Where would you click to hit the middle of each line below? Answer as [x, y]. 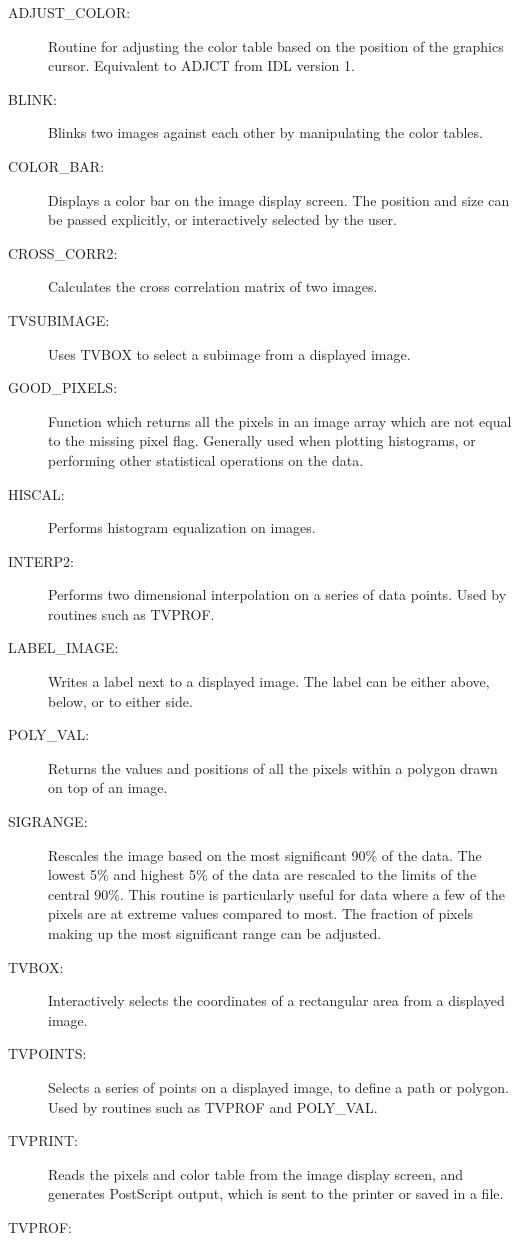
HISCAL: [36, 493]
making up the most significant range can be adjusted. [215, 933]
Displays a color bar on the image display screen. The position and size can [279, 199]
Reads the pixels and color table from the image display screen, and [256, 1173]
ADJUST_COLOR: [69, 12]
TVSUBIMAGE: [59, 319]
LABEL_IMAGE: [63, 647]
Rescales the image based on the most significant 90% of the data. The [265, 854]
